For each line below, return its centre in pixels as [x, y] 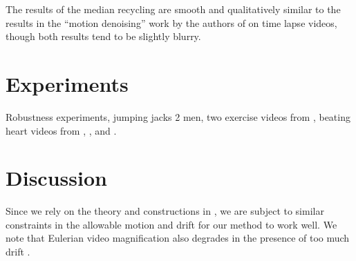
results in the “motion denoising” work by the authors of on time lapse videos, [171, 22]
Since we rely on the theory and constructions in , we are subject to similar [165, 211]
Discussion [56, 178]
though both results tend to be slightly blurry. [103, 36]
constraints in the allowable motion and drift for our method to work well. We [171, 224]
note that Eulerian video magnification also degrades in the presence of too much [178, 238]
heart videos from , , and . [61, 130]
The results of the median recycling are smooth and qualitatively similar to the [173, 9]
